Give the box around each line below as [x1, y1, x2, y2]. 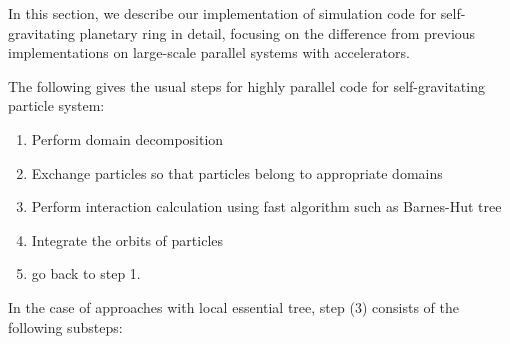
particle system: [8, 95, 105, 116]
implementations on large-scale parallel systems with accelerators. [8, 42, 410, 63]
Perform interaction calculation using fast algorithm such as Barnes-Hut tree [31, 196, 502, 217]
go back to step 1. [31, 263, 141, 284]
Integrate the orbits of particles [31, 229, 224, 250]
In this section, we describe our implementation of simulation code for [8, 3, 437, 23]
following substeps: [8, 316, 123, 337]
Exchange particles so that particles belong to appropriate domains [31, 162, 443, 183]
